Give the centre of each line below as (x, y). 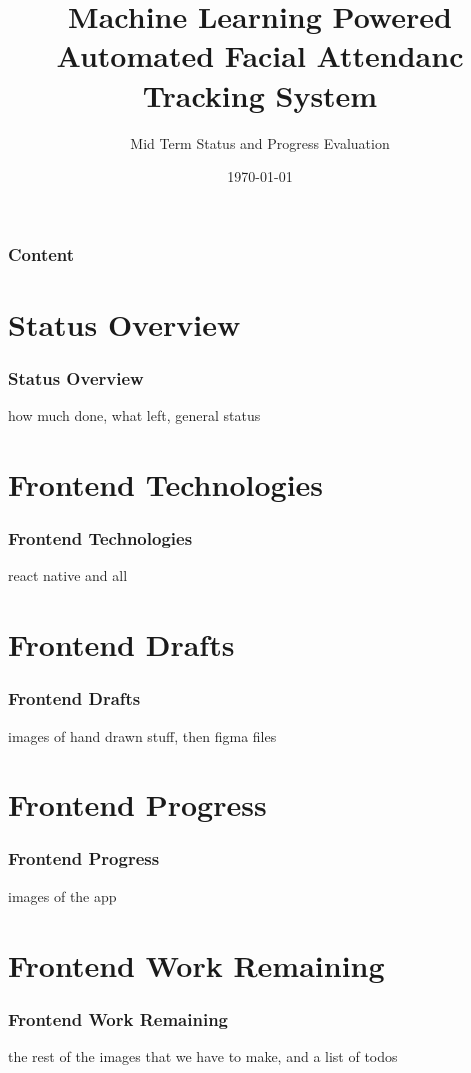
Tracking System (260, 94)
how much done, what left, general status (134, 415)
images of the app (62, 895)
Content (41, 253)
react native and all (68, 575)
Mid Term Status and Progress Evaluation (260, 142)
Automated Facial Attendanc (260, 55)
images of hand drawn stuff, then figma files (142, 735)
